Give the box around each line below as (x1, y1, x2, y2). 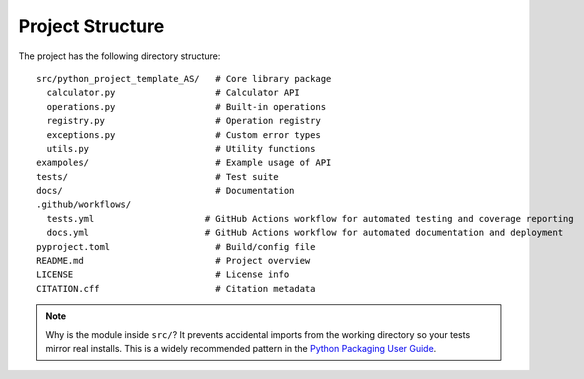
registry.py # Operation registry (46, 115, 322, 127)
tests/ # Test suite (36, 171, 279, 182)
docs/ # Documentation (36, 185, 295, 197)
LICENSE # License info (36, 269, 290, 280)
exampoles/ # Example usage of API (36, 157, 332, 169)
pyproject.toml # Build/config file (36, 241, 316, 252)
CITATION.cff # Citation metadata (36, 283, 316, 294)
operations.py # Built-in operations (46, 101, 327, 112)
